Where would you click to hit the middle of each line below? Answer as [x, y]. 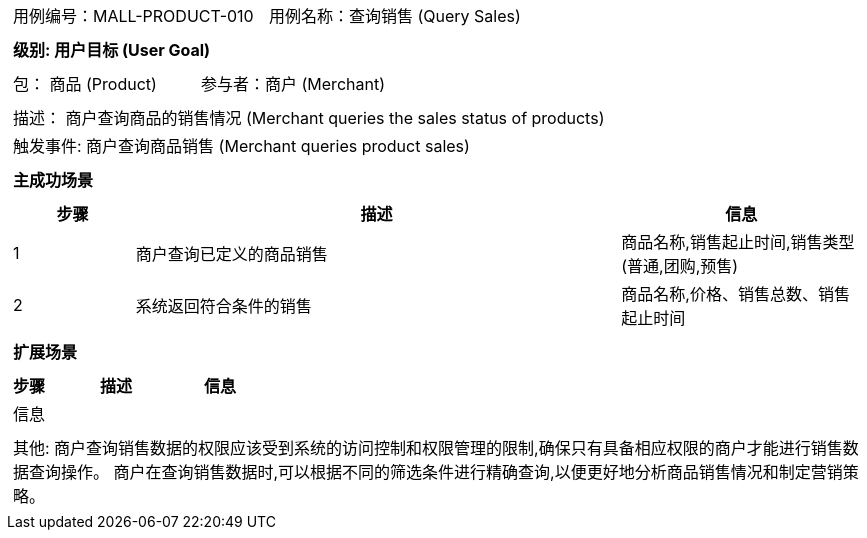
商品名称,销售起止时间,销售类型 [738, 242]
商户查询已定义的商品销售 [231, 254]
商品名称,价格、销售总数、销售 [735, 294]
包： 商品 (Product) [85, 84]
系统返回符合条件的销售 [223, 306]
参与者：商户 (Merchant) [293, 84]
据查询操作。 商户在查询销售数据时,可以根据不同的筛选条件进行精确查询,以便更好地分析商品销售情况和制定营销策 [436, 472]
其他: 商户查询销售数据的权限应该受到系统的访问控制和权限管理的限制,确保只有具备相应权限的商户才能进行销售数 [436, 448]
